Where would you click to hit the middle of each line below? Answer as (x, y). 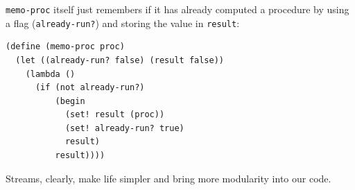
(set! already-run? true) (124, 128)
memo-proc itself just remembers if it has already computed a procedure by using (177, 9)
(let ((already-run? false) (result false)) (120, 60)
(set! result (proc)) (115, 115)
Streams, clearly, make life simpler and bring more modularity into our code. (168, 178)
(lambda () (50, 74)
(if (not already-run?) (90, 88)
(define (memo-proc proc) (65, 47)
